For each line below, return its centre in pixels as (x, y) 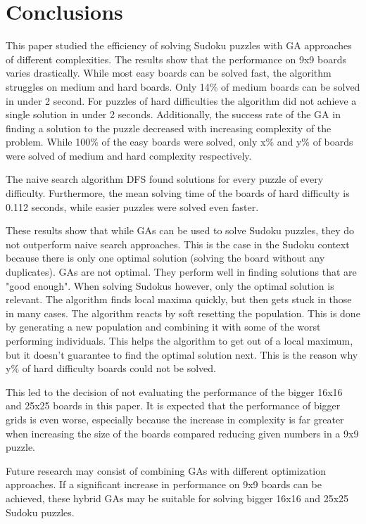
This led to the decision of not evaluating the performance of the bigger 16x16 (174, 391)
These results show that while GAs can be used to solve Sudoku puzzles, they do (180, 230)
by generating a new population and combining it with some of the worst (163, 327)
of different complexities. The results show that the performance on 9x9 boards (176, 59)
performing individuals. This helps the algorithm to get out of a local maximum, (179, 340)
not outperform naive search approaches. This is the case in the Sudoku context (178, 244)
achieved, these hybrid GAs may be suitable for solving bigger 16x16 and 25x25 (177, 498)
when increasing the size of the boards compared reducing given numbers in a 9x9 (182, 433)
